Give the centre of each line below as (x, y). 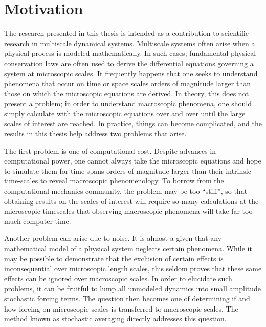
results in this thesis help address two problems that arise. (95, 134)
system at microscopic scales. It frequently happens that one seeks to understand (131, 73)
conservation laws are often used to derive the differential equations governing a (129, 63)
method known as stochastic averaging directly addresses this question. (115, 319)
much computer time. (38, 221)
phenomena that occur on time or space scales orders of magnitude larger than (127, 83)
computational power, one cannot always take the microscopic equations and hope (133, 161)
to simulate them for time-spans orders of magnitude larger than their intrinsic (128, 170)
